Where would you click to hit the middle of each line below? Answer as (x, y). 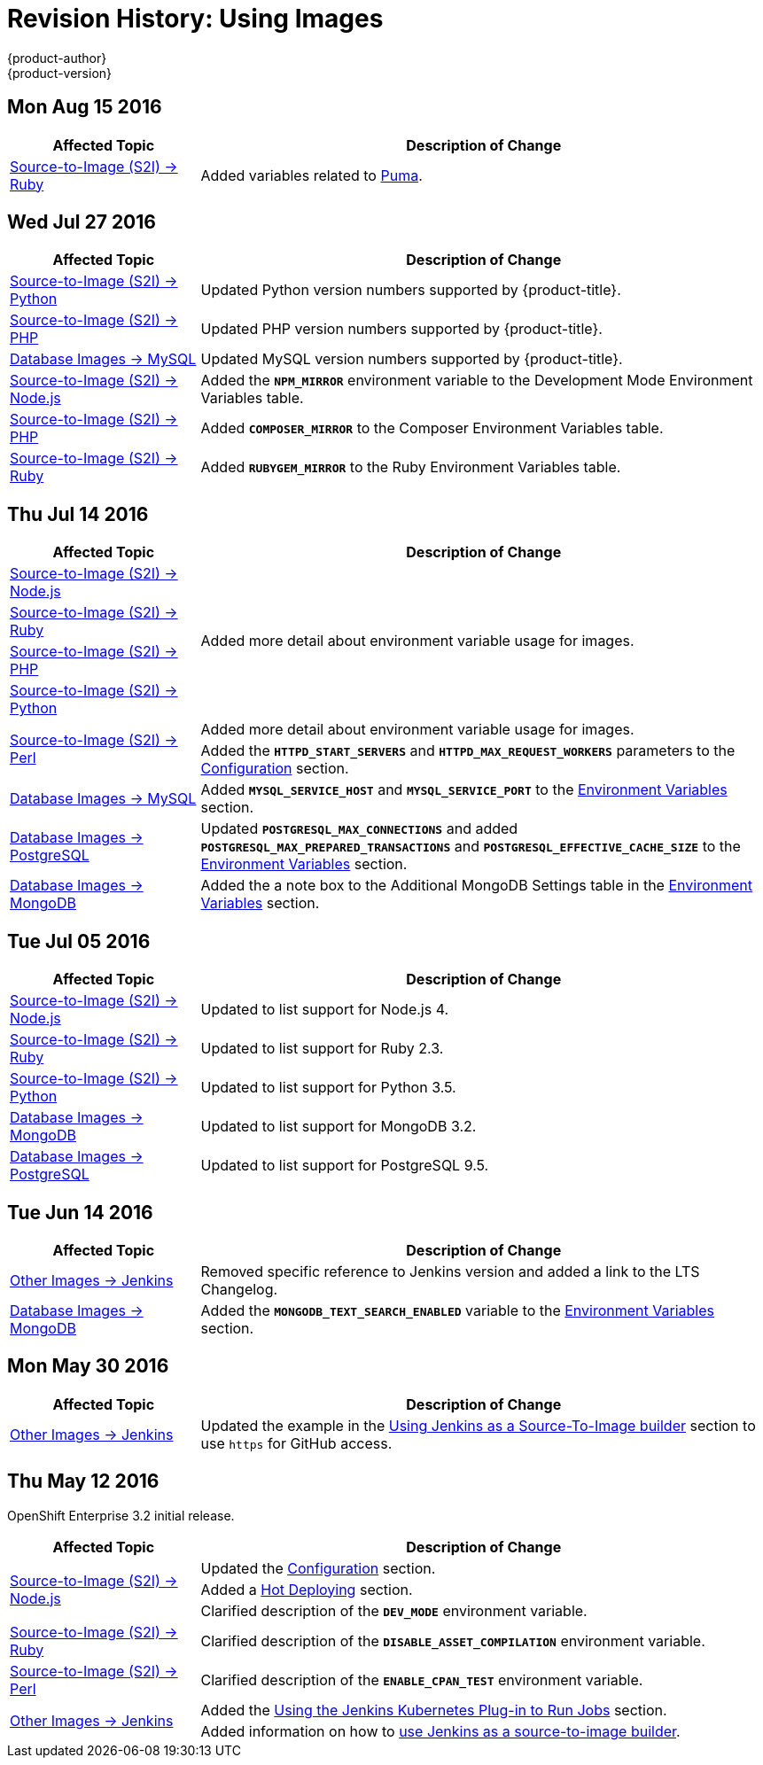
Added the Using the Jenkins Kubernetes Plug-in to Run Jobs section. (434, 1710)
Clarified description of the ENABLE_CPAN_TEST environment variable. (422, 1679)
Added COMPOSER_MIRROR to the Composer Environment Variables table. (432, 428)
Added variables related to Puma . (311, 175)
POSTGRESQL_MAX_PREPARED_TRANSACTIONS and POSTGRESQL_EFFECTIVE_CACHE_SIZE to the (471, 847)
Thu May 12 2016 (83, 1481)
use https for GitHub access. (296, 1443)
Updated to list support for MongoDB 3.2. (339, 1127)
